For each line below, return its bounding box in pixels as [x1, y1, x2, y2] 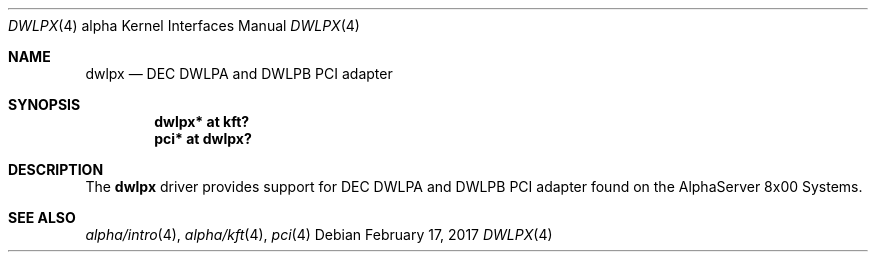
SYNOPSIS [8, 96, 81, 113]
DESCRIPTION [8, 161, 104, 178]
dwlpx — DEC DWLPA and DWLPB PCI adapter [85, 65, 393, 82]
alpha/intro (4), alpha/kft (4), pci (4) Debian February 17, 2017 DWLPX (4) [85, 226, 553, 243]
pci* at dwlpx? [154, 130, 252, 147]
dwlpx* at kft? [154, 113, 250, 130]
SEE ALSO [8, 209, 76, 226]
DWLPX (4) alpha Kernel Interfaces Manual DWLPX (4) [8, 17, 360, 34]
